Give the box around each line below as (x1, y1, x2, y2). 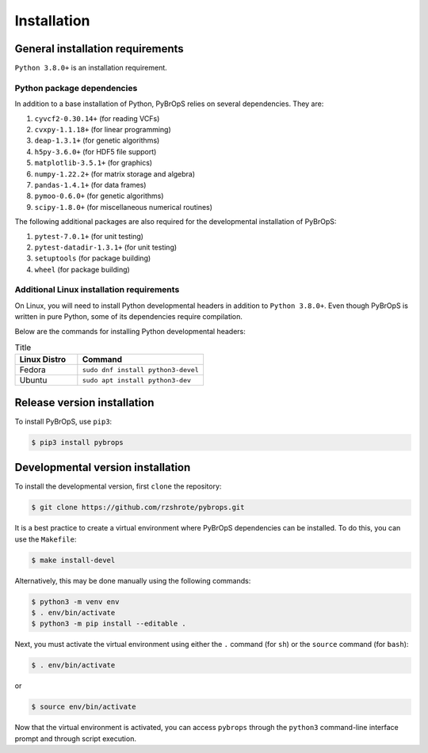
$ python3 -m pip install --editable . (31, 619, 186, 629)
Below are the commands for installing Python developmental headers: (14, 326, 246, 336)
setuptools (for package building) (34, 253, 151, 263)
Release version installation (14, 396, 155, 409)
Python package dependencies (14, 82, 138, 93)
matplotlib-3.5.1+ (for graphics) (34, 158, 153, 168)
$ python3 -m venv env (31, 597, 120, 606)
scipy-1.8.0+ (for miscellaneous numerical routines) (34, 202, 213, 211)
